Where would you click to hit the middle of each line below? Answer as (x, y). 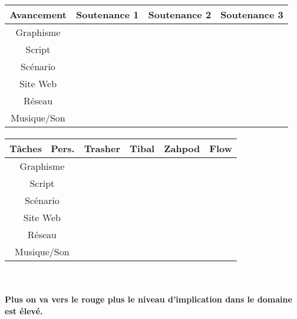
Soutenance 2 (180, 14)
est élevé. (24, 310)
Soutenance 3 (252, 14)
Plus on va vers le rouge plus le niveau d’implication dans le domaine (148, 299)
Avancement (38, 14)
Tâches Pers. (42, 149)
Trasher (102, 149)
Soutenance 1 (107, 14)
